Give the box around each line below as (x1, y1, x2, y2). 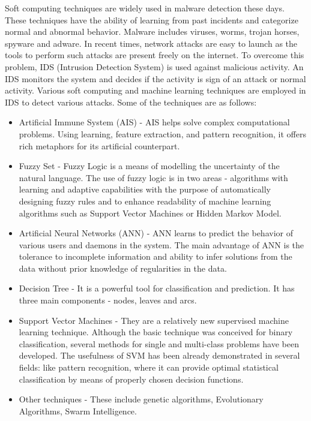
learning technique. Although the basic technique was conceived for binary (19, 326, 293, 338)
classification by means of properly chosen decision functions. (19, 372, 244, 385)
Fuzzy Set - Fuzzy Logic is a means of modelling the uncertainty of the (19, 160, 280, 172)
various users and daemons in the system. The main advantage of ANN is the (19, 238, 304, 251)
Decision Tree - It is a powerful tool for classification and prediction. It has (19, 282, 295, 294)
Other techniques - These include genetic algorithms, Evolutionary (19, 393, 264, 405)
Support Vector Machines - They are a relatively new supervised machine (19, 314, 289, 326)
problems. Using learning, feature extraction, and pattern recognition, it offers (19, 127, 306, 140)
